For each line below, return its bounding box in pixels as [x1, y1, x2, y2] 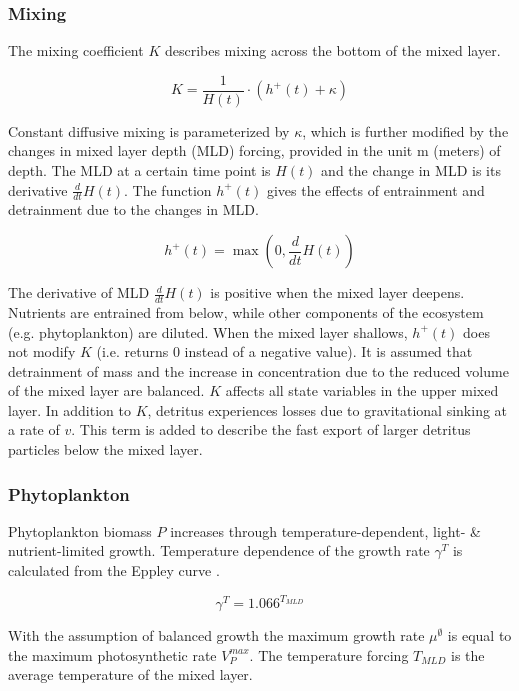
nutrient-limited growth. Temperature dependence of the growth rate [8, 540, 430, 561]
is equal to [447, 625, 512, 646]
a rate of [8, 419, 60, 440]
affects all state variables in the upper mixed [225, 380, 499, 401]
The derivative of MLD [8, 282, 150, 303]
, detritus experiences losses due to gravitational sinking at [147, 399, 508, 420]
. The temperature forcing [249, 644, 409, 665]
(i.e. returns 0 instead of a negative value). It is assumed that [96, 341, 473, 362]
